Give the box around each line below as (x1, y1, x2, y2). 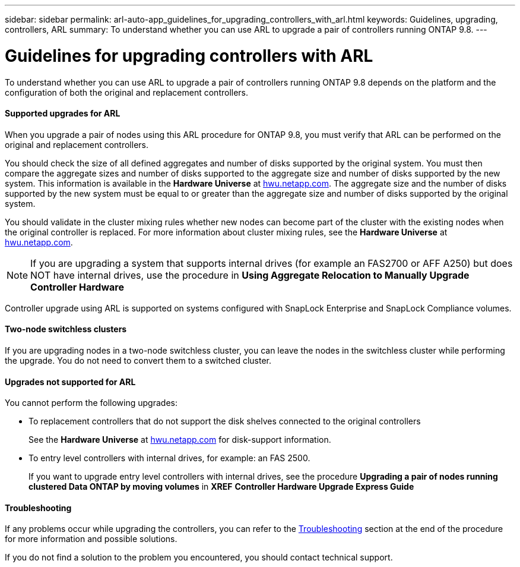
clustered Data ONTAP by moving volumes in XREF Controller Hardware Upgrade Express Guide (28, 481, 414, 492)
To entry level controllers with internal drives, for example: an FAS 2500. (28, 453, 310, 464)
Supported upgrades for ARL (5, 108, 121, 119)
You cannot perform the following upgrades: (5, 398, 177, 408)
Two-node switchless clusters (5, 324, 127, 335)
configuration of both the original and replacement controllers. (5, 87, 249, 97)
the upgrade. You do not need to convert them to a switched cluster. (5, 355, 271, 366)
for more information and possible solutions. (5, 534, 177, 544)
